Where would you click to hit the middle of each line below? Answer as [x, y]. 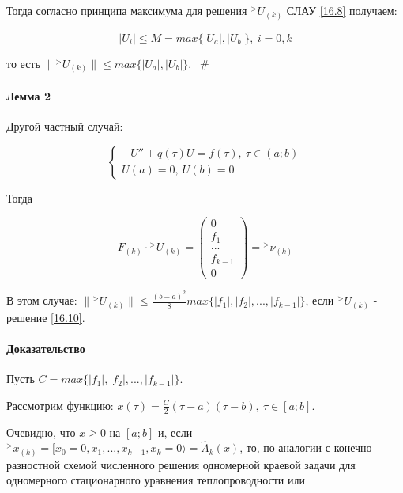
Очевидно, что [41, 432]
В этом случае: [42, 300]
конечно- [355, 447]
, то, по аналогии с [285, 447]
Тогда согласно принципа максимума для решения [127, 10]
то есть [23, 63]
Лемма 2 [28, 95]
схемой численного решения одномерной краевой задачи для [209, 464]
